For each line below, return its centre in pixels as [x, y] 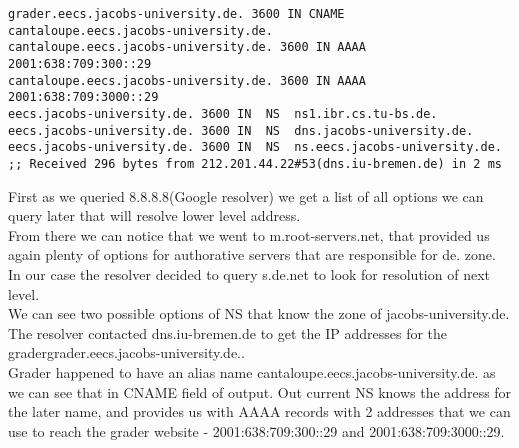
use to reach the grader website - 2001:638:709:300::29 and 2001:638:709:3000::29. [256, 430]
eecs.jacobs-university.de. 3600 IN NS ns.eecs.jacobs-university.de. [255, 147]
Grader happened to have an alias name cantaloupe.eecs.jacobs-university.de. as [252, 371]
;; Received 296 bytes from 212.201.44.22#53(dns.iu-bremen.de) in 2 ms [255, 163]
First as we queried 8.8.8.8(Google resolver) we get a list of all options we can [246, 195]
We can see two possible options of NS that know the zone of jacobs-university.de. [259, 313]
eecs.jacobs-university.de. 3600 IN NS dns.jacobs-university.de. [241, 130]
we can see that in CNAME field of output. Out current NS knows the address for [260, 391]
